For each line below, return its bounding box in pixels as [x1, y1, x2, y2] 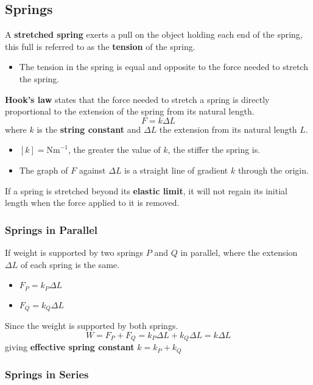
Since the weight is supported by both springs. [5, 319, 178, 332]
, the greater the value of [68, 143, 161, 156]
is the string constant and [37, 122, 141, 135]
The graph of [19, 163, 68, 176]
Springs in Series [5, 367, 89, 382]
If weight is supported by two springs [5, 245, 144, 258]
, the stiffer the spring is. [167, 143, 261, 156]
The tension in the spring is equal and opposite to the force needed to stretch [19, 60, 308, 73]
